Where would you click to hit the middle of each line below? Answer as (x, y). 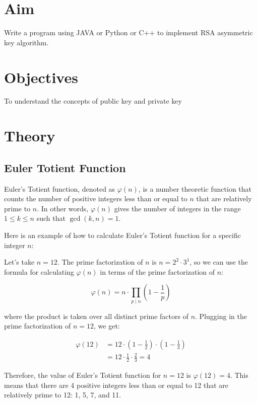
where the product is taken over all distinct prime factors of (96, 316)
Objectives (41, 77)
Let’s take (19, 262)
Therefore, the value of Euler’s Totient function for (83, 375)
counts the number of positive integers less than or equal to (96, 198)
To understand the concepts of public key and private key (93, 101)
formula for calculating (39, 271)
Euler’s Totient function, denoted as (60, 188)
